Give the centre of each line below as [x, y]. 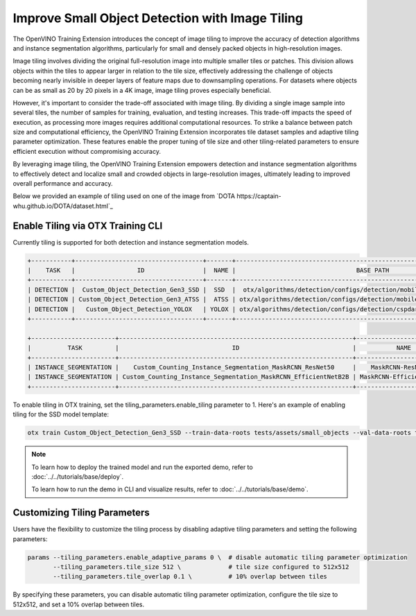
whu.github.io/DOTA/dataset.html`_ [63, 206]
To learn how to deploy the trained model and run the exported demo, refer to [142, 467]
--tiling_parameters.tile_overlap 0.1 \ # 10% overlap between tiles [190, 577]
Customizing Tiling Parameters [81, 513]
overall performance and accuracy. [63, 184]
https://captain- [259, 196]
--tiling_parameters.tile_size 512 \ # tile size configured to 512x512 [201, 567]
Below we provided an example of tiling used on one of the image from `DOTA [124, 196]
